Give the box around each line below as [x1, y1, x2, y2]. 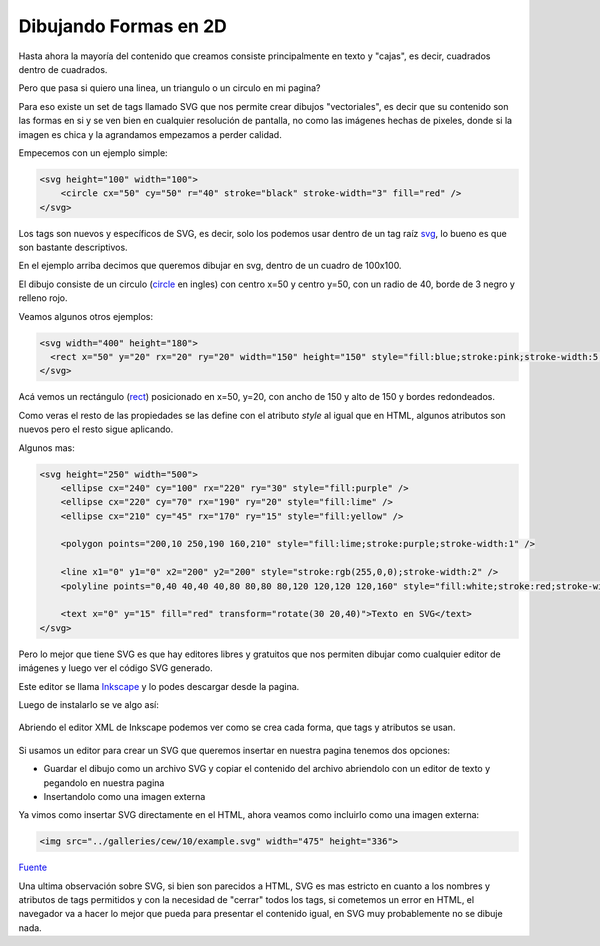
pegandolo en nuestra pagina [43, 776, 165, 789]
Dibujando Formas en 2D [18, 15, 227, 37]
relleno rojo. [18, 292, 68, 304]
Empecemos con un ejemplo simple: [18, 146, 169, 159]
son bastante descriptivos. [18, 241, 129, 254]
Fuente [18, 861, 48, 874]
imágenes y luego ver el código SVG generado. [18, 662, 214, 674]
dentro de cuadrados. [18, 63, 108, 75]
